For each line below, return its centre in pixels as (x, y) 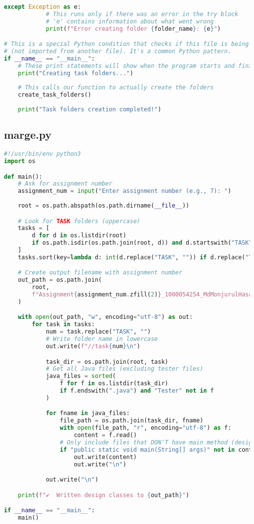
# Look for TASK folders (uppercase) (79, 221)
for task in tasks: (63, 325)
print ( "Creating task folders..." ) (75, 73)
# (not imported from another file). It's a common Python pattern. (118, 52)
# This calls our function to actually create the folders (116, 88)
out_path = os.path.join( (60, 280)
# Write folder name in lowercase (102, 339)
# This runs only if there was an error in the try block (142, 14)
